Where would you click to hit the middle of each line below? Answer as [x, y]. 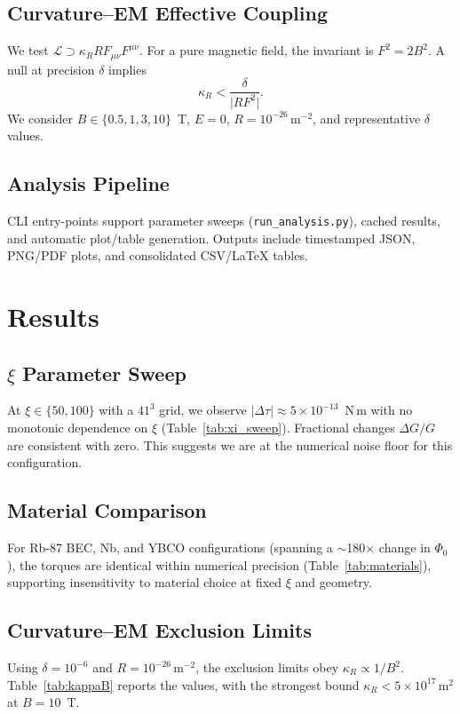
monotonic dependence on [78, 428]
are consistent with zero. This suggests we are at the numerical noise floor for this [230, 444]
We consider [40, 118]
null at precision [51, 69]
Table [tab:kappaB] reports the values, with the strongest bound [183, 684]
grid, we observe [203, 410]
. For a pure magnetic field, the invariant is [256, 50]
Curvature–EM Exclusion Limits [159, 630]
